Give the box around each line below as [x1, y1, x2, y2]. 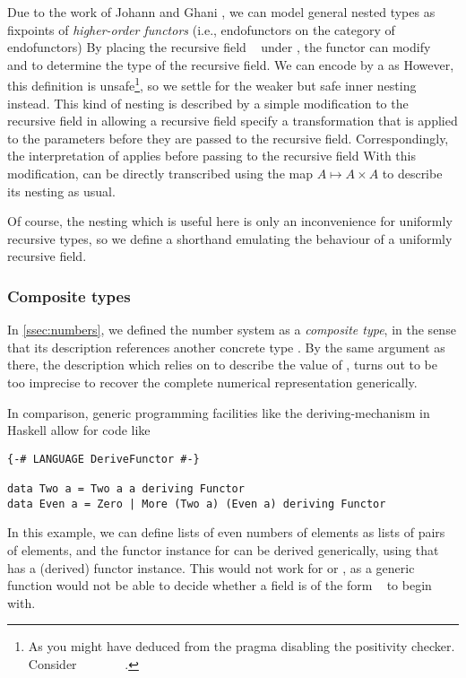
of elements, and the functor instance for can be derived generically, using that [7, 540, 439, 559]
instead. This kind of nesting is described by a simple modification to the [7, 93, 409, 112]
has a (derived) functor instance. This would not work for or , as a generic [7, 558, 415, 577]
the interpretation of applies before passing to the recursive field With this [7, 146, 416, 165]
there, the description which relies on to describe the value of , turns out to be [7, 355, 437, 374]
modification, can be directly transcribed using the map [7, 164, 313, 182]
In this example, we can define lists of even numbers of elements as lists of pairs [7, 523, 445, 542]
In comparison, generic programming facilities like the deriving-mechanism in [7, 403, 430, 422]
